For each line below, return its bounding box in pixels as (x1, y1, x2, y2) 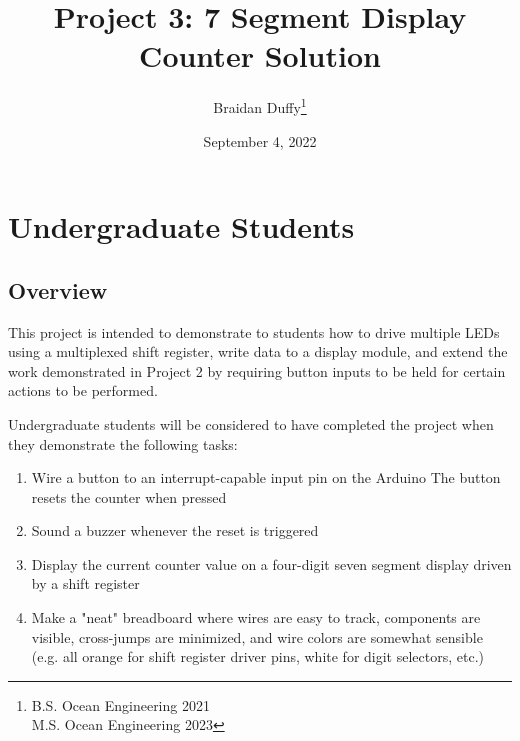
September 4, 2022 (203, 130, 317, 151)
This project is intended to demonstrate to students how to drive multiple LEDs (8, 321, 500, 342)
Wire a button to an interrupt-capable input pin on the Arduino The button (31, 467, 501, 488)
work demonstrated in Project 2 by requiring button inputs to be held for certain (8, 360, 506, 381)
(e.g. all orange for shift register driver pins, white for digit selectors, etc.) (31, 646, 484, 667)
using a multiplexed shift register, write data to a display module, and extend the (8, 341, 508, 362)
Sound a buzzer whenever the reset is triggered (31, 520, 319, 541)
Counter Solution (139, 35, 381, 76)
